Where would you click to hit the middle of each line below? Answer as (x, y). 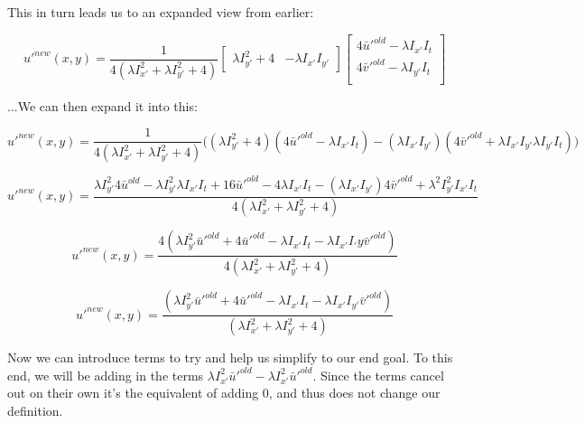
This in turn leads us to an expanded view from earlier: (161, 12)
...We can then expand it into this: (102, 105)
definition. (35, 410)
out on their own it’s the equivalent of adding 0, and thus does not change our (224, 393)
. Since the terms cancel (378, 375)
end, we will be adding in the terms (106, 375)
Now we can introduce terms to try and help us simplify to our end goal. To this (230, 357)
